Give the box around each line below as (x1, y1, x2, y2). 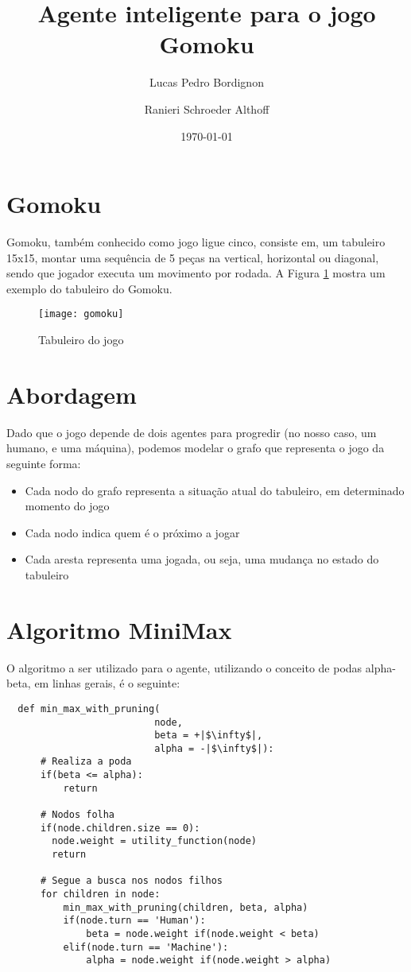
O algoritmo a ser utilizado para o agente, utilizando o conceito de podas (6, 659, 363, 676)
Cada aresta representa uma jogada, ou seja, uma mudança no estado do (25, 551, 379, 567)
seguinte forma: (6, 455, 81, 471)
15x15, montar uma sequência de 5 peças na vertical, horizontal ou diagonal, (6, 249, 379, 265)
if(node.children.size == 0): (40, 822, 200, 834)
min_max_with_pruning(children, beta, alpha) (63, 901, 308, 913)
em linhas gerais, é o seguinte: (34, 675, 180, 691)
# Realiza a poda (40, 756, 132, 768)
